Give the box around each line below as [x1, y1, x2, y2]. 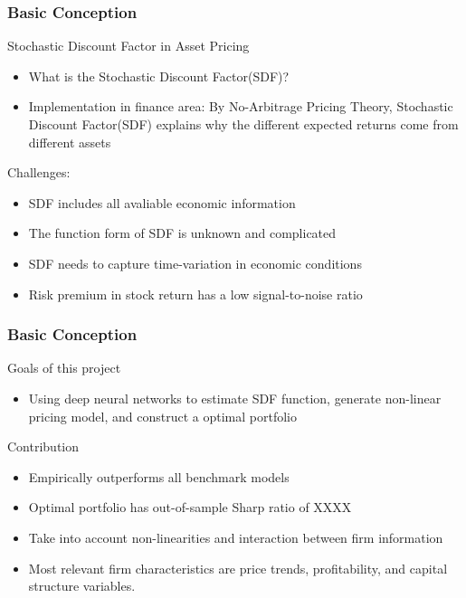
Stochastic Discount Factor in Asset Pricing [7, 36, 250, 55]
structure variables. [28, 576, 136, 595]
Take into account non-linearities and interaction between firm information [28, 527, 443, 546]
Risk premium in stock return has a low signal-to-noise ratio [28, 284, 363, 303]
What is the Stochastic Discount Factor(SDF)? [28, 66, 290, 85]
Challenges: [7, 163, 71, 182]
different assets [28, 132, 111, 151]
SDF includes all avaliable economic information [28, 193, 296, 212]
